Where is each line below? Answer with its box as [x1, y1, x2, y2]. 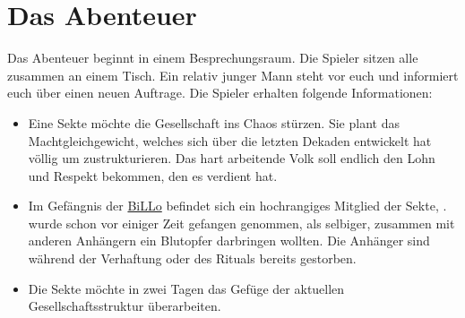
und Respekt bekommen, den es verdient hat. [28, 166, 278, 185]
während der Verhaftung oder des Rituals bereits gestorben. [28, 249, 357, 268]
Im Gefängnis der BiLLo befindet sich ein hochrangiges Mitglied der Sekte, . [28, 196, 447, 215]
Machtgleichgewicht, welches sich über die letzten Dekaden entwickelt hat [28, 131, 432, 150]
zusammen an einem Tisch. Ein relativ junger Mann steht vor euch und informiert [7, 65, 459, 84]
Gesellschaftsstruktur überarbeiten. [28, 297, 221, 315]
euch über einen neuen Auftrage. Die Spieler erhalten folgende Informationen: [7, 83, 433, 102]
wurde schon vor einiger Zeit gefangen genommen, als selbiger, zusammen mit [28, 213, 455, 232]
